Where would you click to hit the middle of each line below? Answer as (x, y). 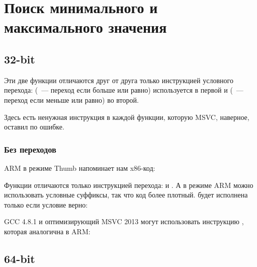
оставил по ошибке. (34, 127)
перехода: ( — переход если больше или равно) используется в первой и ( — (124, 90)
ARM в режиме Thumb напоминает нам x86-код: (80, 168)
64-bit (20, 258)
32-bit (20, 59)
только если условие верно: (46, 204)
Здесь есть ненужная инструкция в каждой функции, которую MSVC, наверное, (127, 117)
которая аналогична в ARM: (47, 231)
